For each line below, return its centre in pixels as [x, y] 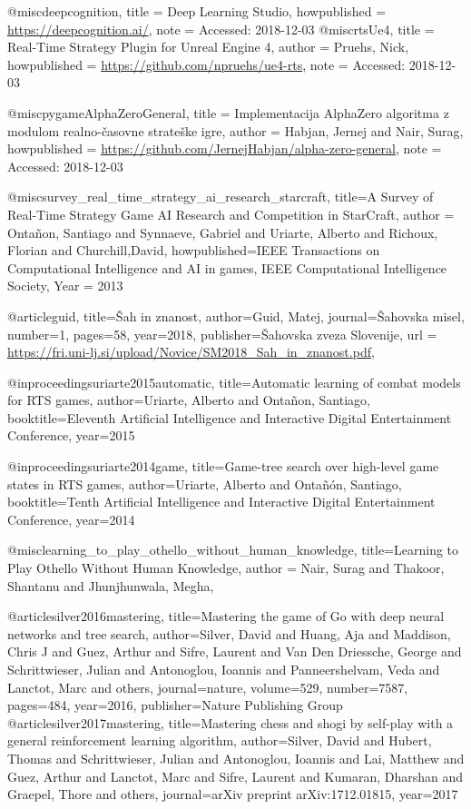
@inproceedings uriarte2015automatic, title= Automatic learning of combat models [234, 382]
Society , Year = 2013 [65, 286]
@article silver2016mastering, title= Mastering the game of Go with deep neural [226, 616]
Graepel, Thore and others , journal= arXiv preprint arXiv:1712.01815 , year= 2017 [233, 794]
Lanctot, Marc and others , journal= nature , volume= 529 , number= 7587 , [208, 687]
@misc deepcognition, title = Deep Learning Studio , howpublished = [197, 11]
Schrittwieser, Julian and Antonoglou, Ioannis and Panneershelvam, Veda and [224, 669]
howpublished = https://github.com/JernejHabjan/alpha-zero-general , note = [225, 148]
